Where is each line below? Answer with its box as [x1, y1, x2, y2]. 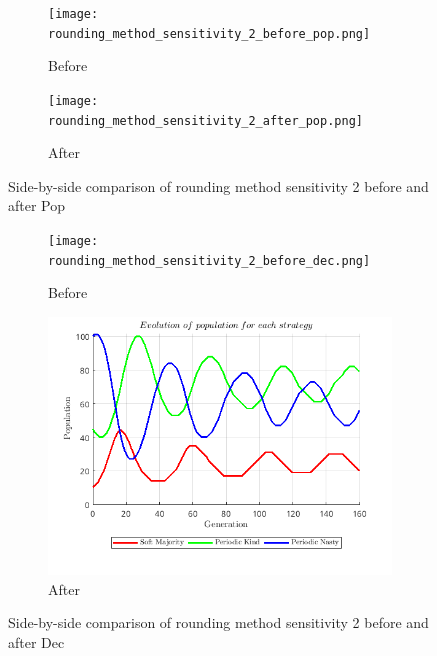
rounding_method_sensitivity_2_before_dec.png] [48, 253, 371, 268]
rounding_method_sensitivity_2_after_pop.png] [48, 113, 363, 128]
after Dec [8, 631, 65, 652]
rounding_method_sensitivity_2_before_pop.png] [48, 26, 371, 41]
